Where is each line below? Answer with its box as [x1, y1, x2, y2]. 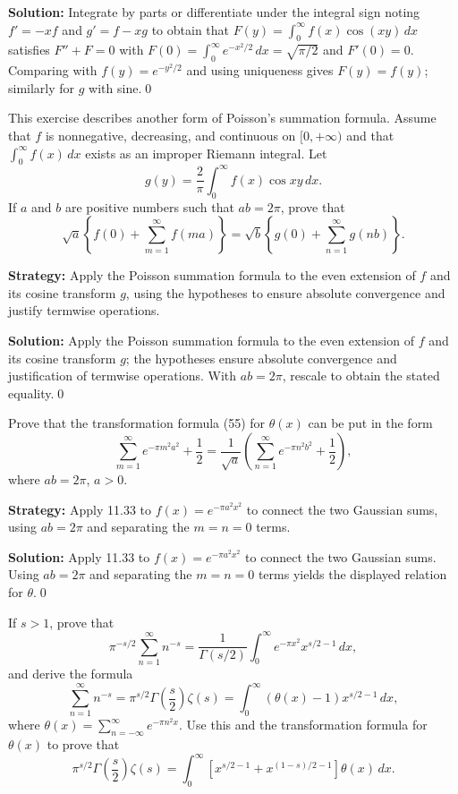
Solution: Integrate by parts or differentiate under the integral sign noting [8, 3, 420, 21]
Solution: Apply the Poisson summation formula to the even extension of [8, 331, 414, 350]
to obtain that [151, 20, 230, 38]
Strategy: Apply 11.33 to [8, 499, 152, 518]
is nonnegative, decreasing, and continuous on [45, 125, 296, 144]
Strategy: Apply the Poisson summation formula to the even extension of [8, 266, 416, 285]
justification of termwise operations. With [8, 366, 237, 385]
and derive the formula [8, 663, 133, 682]
